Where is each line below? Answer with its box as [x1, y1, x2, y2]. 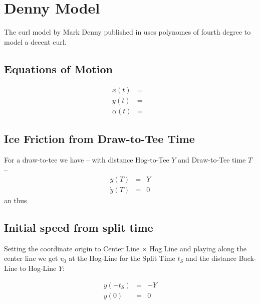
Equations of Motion [4, 61, 113, 76]
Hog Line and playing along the [149, 243, 246, 253]
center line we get [4, 253, 58, 263]
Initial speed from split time [4, 220, 153, 235]
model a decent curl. [4, 36, 67, 47]
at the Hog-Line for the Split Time [69, 253, 175, 263]
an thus [4, 195, 27, 206]
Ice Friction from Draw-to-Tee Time [4, 131, 195, 146]
